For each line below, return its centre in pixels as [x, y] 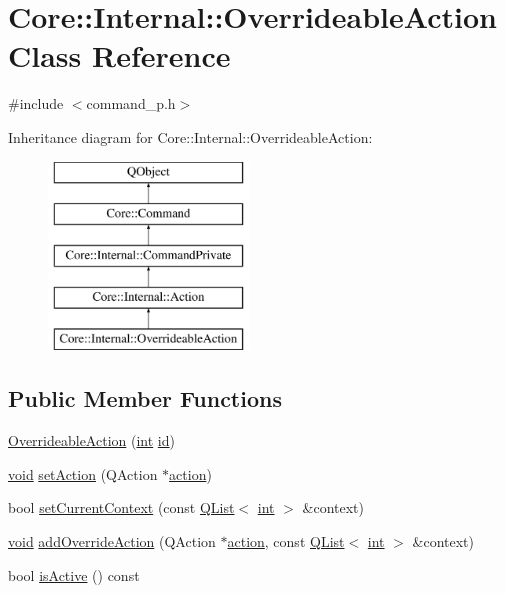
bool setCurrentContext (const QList [121, 507]
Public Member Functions [145, 398]
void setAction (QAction [83, 473]
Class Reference [119, 55]
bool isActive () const [74, 574]
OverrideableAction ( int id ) [91, 440]
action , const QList [286, 541]
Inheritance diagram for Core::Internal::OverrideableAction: [190, 136]
